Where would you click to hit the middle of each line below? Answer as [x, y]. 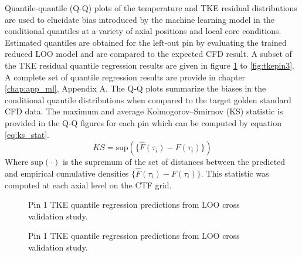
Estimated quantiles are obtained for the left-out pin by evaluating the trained [146, 42]
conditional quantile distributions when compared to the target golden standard [148, 99]
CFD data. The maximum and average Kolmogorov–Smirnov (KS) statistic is [144, 111]
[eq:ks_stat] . [27, 134]
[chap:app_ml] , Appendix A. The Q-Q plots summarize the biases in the [135, 88]
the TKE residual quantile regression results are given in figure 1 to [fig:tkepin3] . [150, 65]
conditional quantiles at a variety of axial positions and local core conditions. [143, 31]
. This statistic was [235, 173]
